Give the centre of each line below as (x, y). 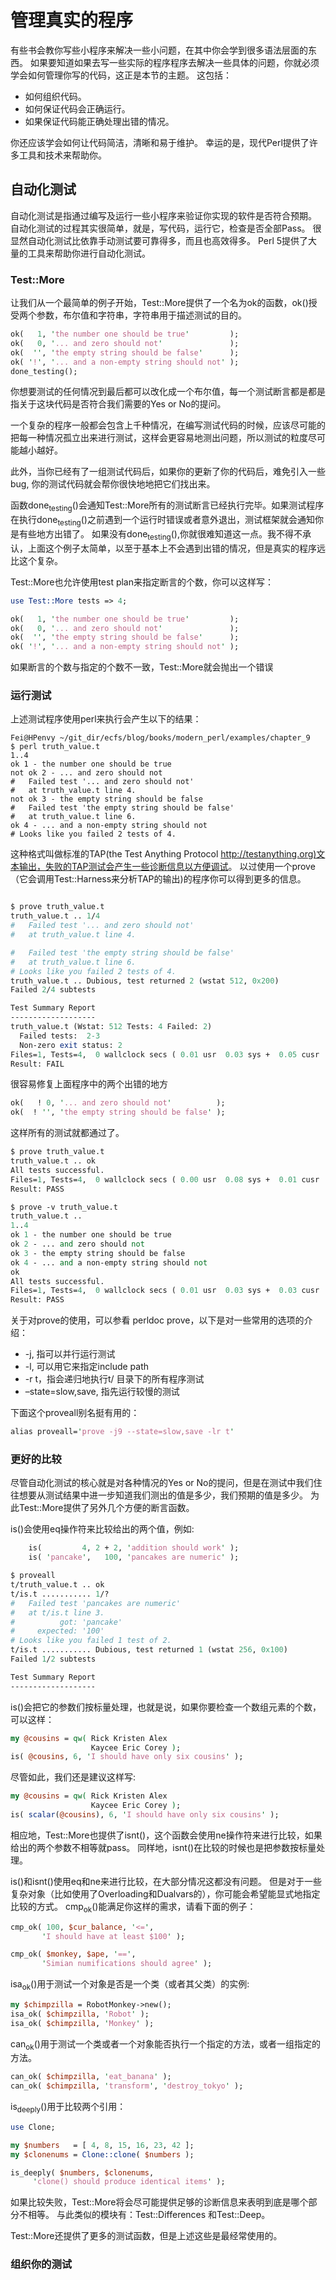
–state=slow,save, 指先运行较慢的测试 (102, 1392)
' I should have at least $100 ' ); (113, 1936)
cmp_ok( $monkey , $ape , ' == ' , (73, 1954)
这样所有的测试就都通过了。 (67, 1133)
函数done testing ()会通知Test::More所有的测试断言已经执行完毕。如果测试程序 (167, 506)
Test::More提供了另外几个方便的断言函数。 (106, 1508)
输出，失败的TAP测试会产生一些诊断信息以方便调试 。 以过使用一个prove (167, 867)
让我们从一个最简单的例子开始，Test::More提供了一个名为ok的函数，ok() (159, 303)
